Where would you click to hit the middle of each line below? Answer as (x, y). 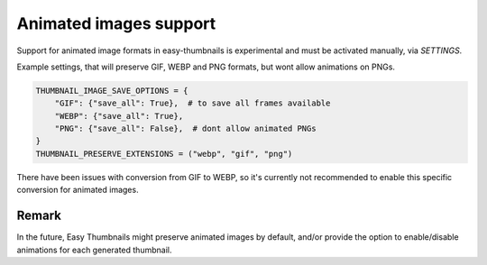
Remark (39, 216)
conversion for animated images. (78, 190)
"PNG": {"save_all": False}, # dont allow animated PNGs (185, 129)
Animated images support (116, 23)
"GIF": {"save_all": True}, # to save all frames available (193, 103)
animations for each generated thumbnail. (94, 250)
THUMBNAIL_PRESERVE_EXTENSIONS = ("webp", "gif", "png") (164, 154)
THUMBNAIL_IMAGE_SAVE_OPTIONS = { (112, 91)
